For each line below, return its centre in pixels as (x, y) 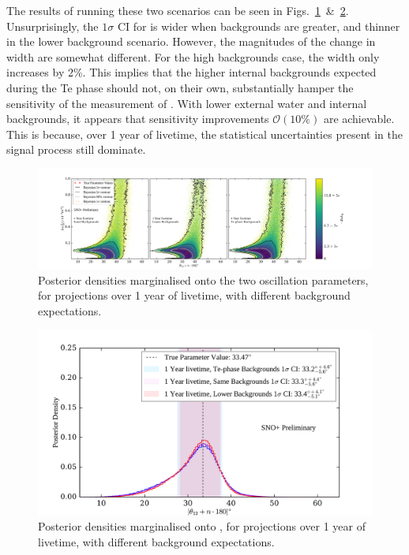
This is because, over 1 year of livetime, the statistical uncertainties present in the (204, 134)
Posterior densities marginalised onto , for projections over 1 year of (202, 526)
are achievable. (359, 119)
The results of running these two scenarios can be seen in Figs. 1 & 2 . (178, 10)
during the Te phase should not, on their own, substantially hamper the (180, 87)
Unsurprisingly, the (53, 26)
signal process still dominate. (76, 149)
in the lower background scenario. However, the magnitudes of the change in (191, 41)
